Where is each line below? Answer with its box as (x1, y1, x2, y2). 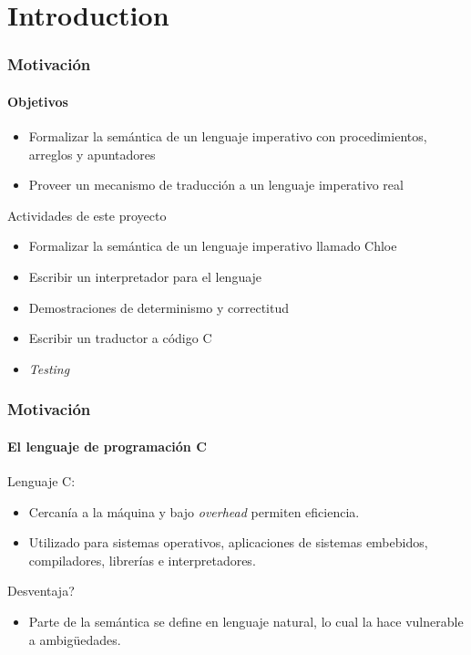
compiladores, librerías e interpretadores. (28, 550, 256, 569)
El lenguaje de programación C (7, 436, 207, 455)
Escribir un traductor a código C (28, 328, 212, 348)
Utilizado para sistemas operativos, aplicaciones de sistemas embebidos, (28, 533, 428, 552)
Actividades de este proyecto (7, 205, 167, 224)
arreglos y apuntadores (28, 144, 156, 163)
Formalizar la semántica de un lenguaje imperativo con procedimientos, (28, 127, 427, 146)
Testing (28, 359, 70, 378)
